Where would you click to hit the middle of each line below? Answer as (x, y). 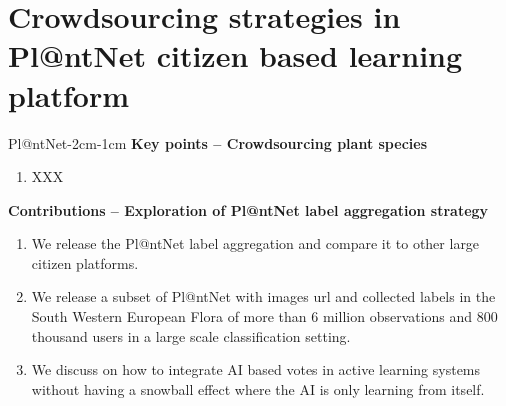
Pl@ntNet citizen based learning (235, 55)
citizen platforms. (85, 262)
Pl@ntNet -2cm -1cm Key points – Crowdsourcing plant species (217, 142)
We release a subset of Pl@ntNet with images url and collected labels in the (263, 296)
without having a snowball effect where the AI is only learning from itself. (258, 388)
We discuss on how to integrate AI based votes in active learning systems (256, 369)
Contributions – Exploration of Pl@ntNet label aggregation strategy (248, 209)
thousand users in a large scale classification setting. (191, 335)
